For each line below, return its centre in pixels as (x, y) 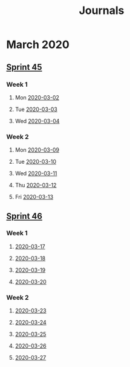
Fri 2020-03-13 (34, 197)
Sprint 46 (24, 216)
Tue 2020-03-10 (35, 162)
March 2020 (38, 45)
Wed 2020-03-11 (36, 173)
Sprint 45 (24, 67)
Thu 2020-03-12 (36, 185)
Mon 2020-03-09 (37, 150)
